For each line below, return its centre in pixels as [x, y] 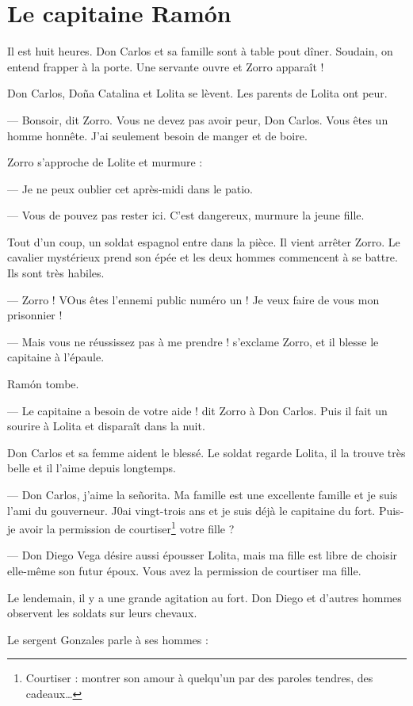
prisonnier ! [35, 315]
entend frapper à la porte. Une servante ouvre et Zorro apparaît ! [166, 66]
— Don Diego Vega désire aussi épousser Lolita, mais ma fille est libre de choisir [203, 555]
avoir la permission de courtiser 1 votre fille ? [127, 527]
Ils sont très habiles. [56, 273]
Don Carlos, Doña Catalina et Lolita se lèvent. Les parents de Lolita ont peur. [197, 93]
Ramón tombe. [43, 384]
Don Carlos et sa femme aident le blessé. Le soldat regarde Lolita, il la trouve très [206, 452]
